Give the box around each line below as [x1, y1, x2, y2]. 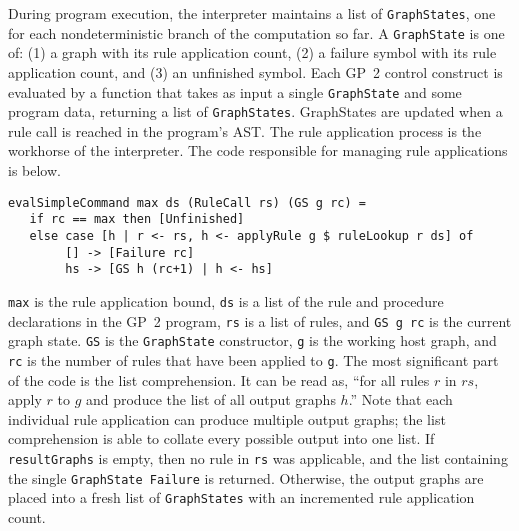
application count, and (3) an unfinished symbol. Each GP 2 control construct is [8, 61, 503, 82]
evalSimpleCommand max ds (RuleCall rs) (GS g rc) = [8, 195, 366, 210]
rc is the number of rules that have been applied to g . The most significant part [8, 349, 499, 370]
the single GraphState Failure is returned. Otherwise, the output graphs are [8, 467, 484, 488]
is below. [8, 160, 61, 180]
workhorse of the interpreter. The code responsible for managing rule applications [8, 140, 508, 161]
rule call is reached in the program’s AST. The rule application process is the [8, 120, 482, 141]
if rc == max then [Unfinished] [29, 212, 245, 227]
